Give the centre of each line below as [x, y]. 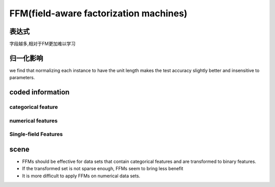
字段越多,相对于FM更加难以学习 [43, 44]
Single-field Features [36, 134]
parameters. [22, 78]
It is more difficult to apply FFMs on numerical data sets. [81, 176]
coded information [39, 92]
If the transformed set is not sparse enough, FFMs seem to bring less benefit [103, 169]
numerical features [34, 121]
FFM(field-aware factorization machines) [99, 13]
